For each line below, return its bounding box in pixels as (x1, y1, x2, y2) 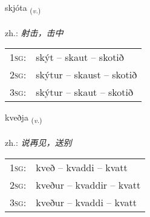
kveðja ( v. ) (5, 111, 42, 125)
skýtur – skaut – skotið (36, 85, 133, 99)
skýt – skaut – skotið (36, 50, 124, 64)
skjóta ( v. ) (5, 1, 41, 15)
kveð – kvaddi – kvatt (36, 160, 128, 174)
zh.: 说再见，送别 (5, 136, 72, 149)
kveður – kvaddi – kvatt (36, 195, 137, 209)
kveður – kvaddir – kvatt (36, 177, 141, 192)
